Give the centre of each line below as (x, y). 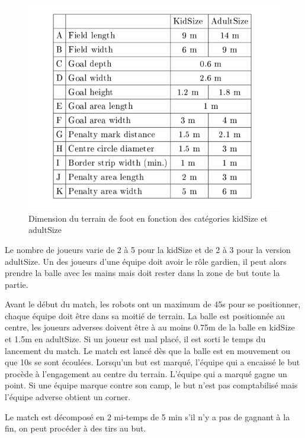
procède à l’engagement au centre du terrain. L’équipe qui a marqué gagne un (146, 373)
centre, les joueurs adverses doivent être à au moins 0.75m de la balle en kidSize (150, 327)
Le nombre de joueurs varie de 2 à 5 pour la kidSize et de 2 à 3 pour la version (148, 249)
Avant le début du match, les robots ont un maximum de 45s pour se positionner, (153, 304)
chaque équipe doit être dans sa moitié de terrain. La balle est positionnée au (145, 315)
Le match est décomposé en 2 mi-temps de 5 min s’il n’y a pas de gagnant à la (147, 416)
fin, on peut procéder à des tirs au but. (76, 428)
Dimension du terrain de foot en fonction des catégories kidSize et (148, 218)
